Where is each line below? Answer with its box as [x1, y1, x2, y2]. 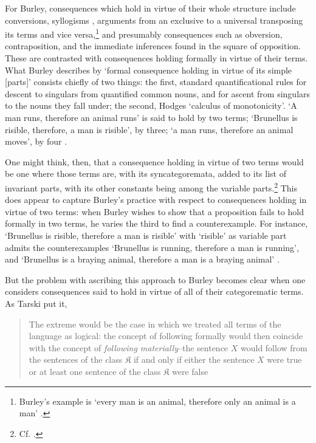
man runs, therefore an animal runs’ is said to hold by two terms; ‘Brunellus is [5, 111, 298, 123]
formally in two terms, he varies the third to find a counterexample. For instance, [5, 217, 308, 230]
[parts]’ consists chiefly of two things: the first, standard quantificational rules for [5, 75, 307, 88]
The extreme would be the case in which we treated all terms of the [29, 317, 281, 330]
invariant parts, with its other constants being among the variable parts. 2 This [5, 179, 297, 194]
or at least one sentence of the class [29, 365, 161, 377]
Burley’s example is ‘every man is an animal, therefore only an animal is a [19, 394, 296, 407]
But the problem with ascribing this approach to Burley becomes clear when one [5, 273, 306, 286]
